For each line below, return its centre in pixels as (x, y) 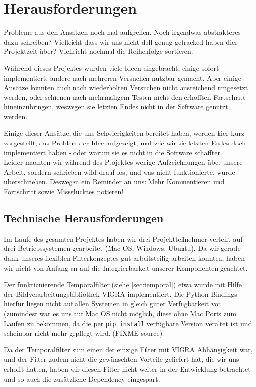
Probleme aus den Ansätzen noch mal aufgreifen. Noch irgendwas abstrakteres (122, 32)
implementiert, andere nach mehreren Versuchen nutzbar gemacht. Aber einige (123, 77)
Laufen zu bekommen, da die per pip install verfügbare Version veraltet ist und (128, 323)
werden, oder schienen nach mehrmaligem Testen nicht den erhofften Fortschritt (125, 97)
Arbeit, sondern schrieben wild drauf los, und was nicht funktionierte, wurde (120, 171)
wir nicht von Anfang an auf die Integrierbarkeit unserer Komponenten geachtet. (126, 267)
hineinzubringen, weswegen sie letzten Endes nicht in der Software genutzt (116, 107)
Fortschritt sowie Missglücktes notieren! (64, 191)
